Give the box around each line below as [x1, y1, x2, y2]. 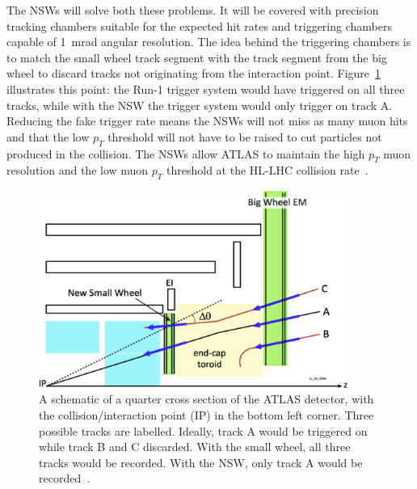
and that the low [6, 128, 90, 145]
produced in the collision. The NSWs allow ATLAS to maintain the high [6, 145, 365, 162]
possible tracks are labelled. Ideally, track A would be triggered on [39, 422, 368, 439]
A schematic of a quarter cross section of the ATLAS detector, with [39, 390, 374, 407]
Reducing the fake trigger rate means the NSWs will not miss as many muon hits [6, 112, 408, 129]
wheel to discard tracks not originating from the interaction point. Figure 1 [6, 65, 381, 82]
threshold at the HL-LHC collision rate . [166, 162, 369, 179]
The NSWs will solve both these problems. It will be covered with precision [6, 2, 379, 18]
